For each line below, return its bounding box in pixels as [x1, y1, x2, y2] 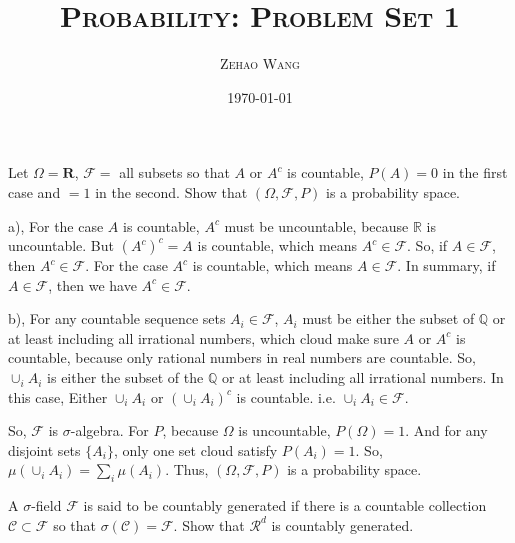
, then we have [48, 274, 137, 295]
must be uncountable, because [224, 215, 409, 236]
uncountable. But [8, 235, 114, 256]
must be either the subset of [302, 308, 475, 329]
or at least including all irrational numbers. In [221, 367, 504, 388]
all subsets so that [119, 162, 230, 183]
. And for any [405, 420, 488, 441]
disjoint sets [8, 439, 81, 460]
